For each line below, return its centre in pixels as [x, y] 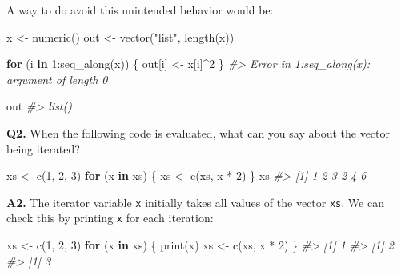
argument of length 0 [57, 79]
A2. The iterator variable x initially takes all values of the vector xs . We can [195, 202]
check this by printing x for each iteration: [110, 218]
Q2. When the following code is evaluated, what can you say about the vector [198, 132]
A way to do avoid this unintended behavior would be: [140, 10]
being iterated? [43, 148]
